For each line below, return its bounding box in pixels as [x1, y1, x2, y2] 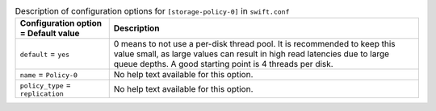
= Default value [19, 28, 80, 39]
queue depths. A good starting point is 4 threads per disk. [113, 59, 334, 70]
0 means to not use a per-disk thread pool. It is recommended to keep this [113, 39, 396, 50]
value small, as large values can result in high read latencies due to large [113, 48, 390, 60]
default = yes [19, 48, 70, 60]
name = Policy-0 [19, 69, 78, 80]
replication [19, 89, 64, 98]
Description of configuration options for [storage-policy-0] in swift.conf [15, 6, 290, 17]
